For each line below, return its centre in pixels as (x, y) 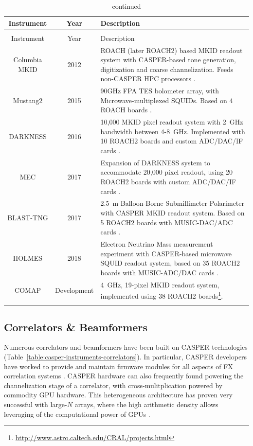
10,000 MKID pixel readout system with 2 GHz (172, 122)
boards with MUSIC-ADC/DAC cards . (160, 272)
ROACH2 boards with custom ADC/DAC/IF (168, 181)
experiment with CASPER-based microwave (166, 253)
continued (126, 6)
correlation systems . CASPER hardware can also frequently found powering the (124, 376)
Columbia (28, 60)
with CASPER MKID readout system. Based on (172, 213)
